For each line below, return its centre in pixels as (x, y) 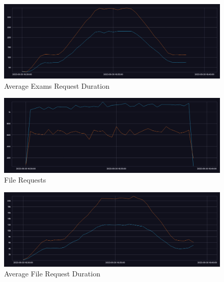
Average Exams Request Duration (57, 85)
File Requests (25, 180)
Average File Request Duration (52, 274)
